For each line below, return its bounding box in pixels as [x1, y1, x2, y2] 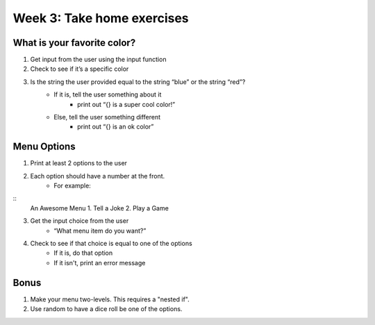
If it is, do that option [53, 249, 113, 257]
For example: [53, 181, 92, 190]
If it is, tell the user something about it [53, 90, 162, 99]
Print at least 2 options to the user [30, 159, 128, 167]
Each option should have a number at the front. [30, 172, 165, 180]
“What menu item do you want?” [53, 226, 147, 235]
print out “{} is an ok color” [77, 122, 154, 131]
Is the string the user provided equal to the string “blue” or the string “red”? [30, 77, 246, 86]
